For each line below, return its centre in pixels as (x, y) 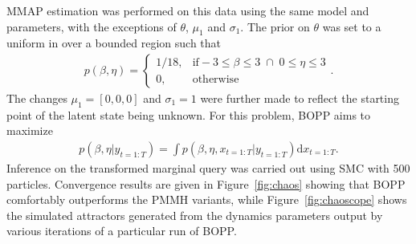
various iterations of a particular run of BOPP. (122, 231)
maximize (30, 130)
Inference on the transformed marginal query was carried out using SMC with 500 (208, 168)
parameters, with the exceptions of (92, 26)
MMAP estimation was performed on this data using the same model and (188, 10)
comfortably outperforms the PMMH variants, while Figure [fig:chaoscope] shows (207, 199)
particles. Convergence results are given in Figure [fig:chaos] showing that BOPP (206, 183)
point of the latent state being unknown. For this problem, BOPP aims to (189, 114)
